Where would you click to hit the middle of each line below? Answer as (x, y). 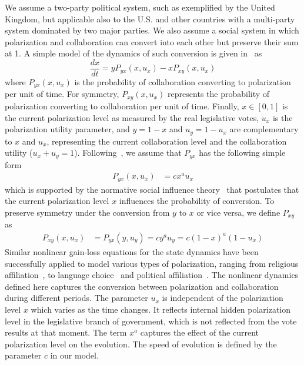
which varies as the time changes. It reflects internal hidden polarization (161, 309)
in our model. (74, 355)
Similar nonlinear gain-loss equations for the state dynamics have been (132, 251)
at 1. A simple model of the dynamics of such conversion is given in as (133, 53)
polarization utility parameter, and (67, 129)
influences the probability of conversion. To (197, 201)
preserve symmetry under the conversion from (87, 212)
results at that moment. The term (66, 332)
